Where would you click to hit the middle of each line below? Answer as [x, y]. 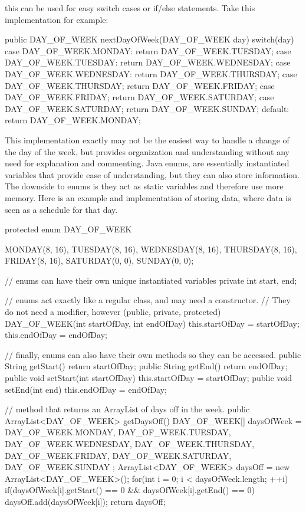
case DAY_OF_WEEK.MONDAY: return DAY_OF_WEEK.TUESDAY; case [148, 50]
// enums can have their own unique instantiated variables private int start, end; [151, 280]
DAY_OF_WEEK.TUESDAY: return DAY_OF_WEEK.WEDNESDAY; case [148, 62]
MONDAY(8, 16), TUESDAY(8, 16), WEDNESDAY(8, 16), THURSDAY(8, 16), [151, 249]
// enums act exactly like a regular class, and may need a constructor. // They [148, 300]
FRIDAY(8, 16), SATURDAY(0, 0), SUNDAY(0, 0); [99, 260]
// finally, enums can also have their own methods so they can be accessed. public [153, 354]
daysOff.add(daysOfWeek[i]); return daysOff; [85, 501]
